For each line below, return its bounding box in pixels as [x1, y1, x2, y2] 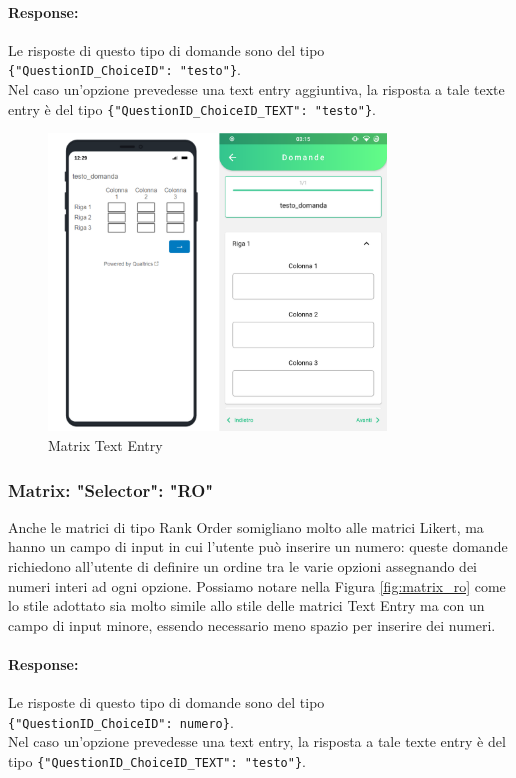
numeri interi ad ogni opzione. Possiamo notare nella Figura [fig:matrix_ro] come [8, 575, 506, 596]
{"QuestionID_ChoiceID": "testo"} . [8, 59, 241, 80]
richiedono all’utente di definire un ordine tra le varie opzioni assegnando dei [8, 556, 477, 576]
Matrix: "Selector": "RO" [8, 477, 214, 502]
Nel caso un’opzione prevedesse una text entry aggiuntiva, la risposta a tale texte [8, 79, 505, 100]
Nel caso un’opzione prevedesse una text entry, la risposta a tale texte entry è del [8, 731, 506, 752]
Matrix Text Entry [48, 435, 163, 455]
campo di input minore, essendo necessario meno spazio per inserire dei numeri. [8, 614, 496, 635]
